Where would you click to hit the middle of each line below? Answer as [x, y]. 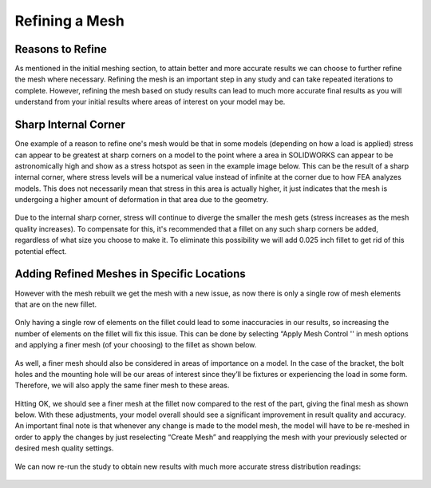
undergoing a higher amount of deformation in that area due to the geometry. [142, 200]
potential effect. [41, 251]
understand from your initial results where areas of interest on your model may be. [150, 102]
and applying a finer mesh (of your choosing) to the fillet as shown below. [136, 345]
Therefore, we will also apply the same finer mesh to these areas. [122, 385]
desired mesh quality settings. [64, 448]
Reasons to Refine [61, 49]
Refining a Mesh [70, 21]
